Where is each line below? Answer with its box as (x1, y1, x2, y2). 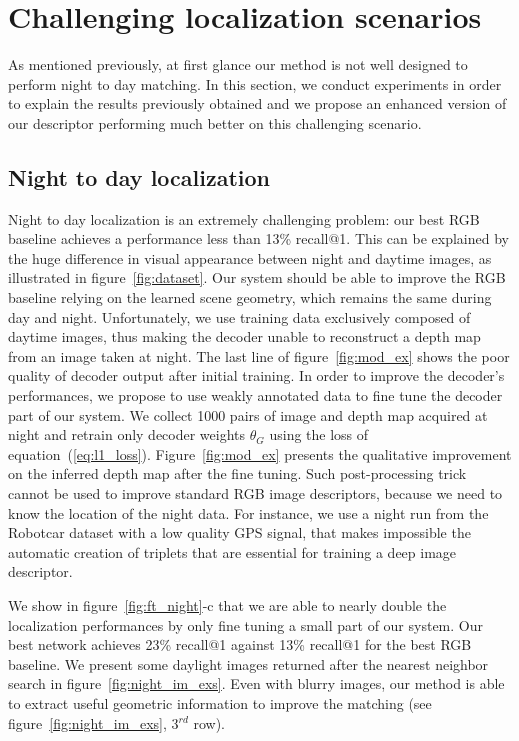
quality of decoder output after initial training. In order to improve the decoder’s (8, 365, 505, 386)
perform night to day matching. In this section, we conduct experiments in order (8, 73, 502, 94)
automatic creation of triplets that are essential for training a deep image (8, 541, 457, 562)
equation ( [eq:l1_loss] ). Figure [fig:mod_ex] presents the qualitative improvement (8, 443, 512, 464)
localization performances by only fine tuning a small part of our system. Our (8, 614, 483, 635)
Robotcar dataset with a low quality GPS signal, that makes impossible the (8, 522, 471, 543)
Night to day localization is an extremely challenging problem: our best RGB (8, 208, 480, 229)
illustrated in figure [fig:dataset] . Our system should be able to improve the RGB (8, 267, 506, 288)
